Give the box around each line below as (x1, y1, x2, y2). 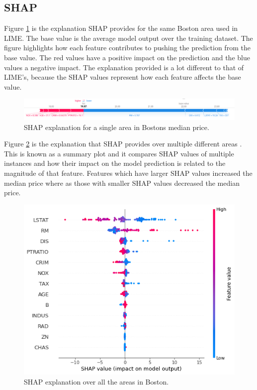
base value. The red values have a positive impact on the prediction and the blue (4, 52, 250, 62)
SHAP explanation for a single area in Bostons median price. (24, 122, 209, 132)
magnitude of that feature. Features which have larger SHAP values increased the (4, 167, 253, 178)
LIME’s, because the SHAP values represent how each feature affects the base (4, 72, 241, 82)
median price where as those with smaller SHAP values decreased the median (4, 177, 240, 188)
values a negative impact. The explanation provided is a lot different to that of (4, 62, 244, 72)
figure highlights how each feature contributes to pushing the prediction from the (4, 42, 251, 53)
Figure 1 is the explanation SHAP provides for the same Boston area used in (4, 23, 238, 33)
